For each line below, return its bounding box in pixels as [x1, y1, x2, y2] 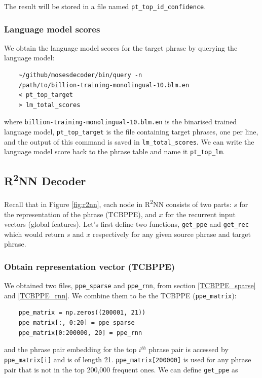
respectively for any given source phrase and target [92, 228, 251, 239]
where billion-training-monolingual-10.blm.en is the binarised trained [4, 116, 237, 127]
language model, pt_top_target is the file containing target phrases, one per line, [4, 126, 258, 137]
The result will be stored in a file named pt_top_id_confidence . [4, 1, 206, 11]
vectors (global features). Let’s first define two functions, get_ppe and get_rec [4, 219, 249, 229]
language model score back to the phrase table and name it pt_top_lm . [4, 146, 225, 157]
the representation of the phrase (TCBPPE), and [4, 209, 157, 219]
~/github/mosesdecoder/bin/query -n [18, 72, 142, 79]
